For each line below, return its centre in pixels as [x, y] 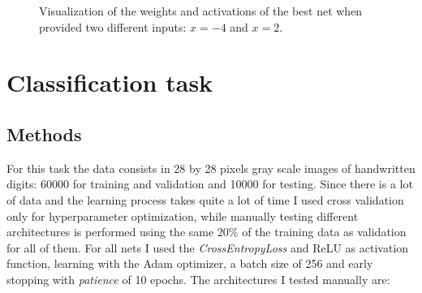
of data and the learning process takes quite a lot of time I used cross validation [205, 199]
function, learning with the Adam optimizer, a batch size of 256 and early [190, 263]
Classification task [110, 82]
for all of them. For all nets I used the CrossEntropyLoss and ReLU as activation [208, 247]
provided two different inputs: [113, 26]
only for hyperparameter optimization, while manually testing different [183, 215]
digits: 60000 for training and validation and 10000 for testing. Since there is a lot [210, 184]
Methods [44, 134]
